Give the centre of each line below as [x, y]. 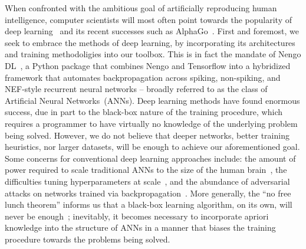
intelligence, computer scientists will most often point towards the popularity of [149, 19]
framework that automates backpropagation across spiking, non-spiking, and [143, 77]
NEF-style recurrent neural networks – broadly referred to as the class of [136, 89]
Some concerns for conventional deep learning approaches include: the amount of [150, 158]
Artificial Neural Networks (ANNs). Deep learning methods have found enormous [152, 100]
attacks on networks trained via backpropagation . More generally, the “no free [148, 193]
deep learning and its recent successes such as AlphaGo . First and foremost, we [152, 31]
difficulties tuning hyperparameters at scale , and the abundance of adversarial [147, 181]
